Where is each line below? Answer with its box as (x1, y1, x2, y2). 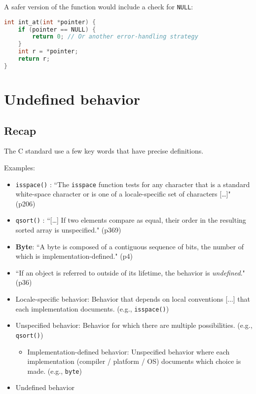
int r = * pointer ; (18, 48, 78, 55)
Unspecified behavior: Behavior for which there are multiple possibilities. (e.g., (15, 320, 253, 330)
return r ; (18, 55, 50, 63)
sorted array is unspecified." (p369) (15, 225, 121, 235)
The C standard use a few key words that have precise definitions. (4, 146, 204, 156)
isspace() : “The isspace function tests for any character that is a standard (15, 179, 250, 189)
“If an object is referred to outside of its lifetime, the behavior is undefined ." (15, 267, 245, 277)
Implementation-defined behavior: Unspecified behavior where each (27, 346, 230, 356)
